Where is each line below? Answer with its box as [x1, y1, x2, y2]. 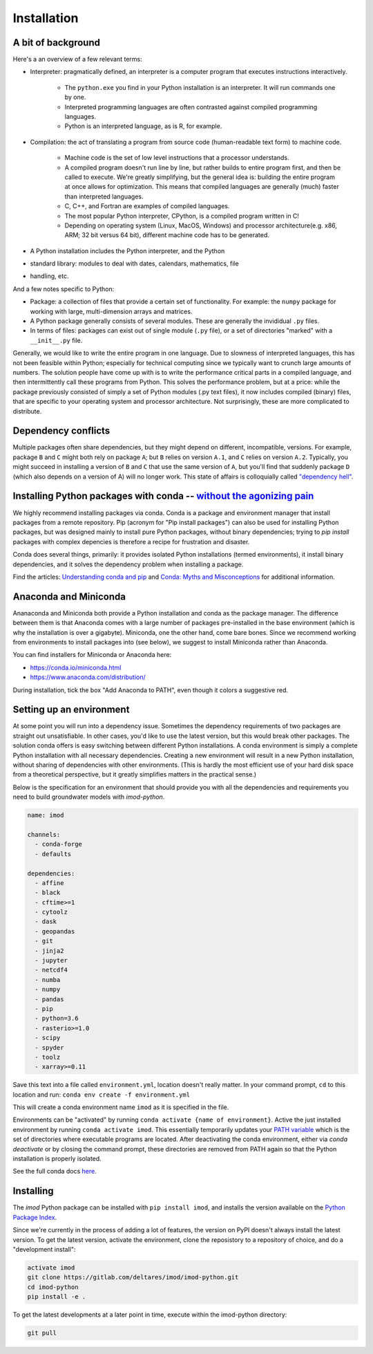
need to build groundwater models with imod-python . [12, 792, 165, 801]
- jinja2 [35, 947, 64, 954]
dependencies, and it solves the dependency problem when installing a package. [12, 560, 244, 568]
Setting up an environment [12, 704, 130, 716]
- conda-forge [35, 840, 83, 848]
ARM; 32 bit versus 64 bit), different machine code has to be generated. [64, 231, 269, 239]
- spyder [35, 1044, 64, 1051]
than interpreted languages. [64, 192, 144, 201]
